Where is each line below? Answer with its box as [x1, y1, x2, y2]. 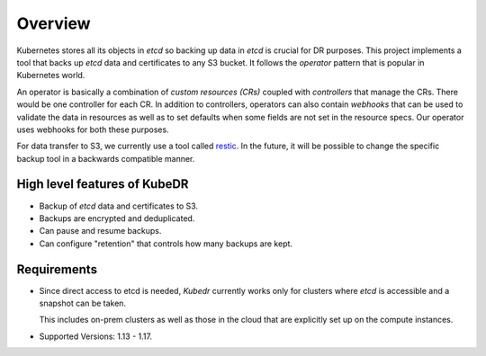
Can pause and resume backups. [39, 226, 162, 236]
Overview [16, 13, 91, 33]
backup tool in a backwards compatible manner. [16, 153, 195, 164]
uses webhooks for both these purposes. [16, 124, 170, 135]
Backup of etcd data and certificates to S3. [39, 200, 198, 211]
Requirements [16, 262, 98, 277]
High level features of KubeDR [16, 176, 189, 192]
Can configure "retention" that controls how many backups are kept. [39, 238, 292, 249]
